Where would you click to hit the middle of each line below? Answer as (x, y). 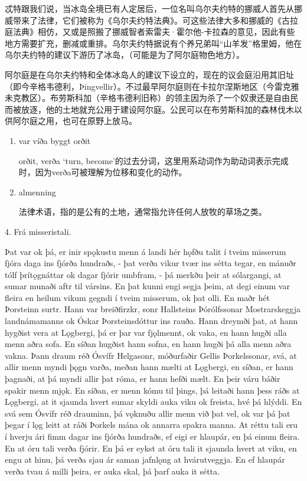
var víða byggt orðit (55, 140)
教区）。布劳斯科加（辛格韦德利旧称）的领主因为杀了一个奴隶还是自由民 (159, 98)
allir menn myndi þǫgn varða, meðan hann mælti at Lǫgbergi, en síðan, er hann (149, 367)
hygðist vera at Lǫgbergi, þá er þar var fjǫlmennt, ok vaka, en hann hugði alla (146, 332)
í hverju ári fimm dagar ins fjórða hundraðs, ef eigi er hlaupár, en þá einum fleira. (152, 436)
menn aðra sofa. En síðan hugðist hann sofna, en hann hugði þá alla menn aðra (148, 344)
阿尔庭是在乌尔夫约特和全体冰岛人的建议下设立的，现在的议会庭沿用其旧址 (149, 74)
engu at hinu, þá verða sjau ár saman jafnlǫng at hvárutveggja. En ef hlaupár (145, 459)
